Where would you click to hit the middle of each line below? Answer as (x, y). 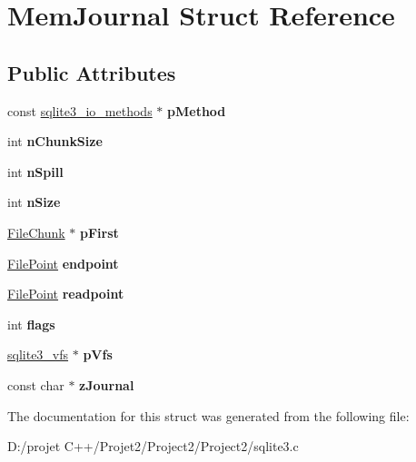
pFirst (99, 232)
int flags (31, 324)
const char (36, 384)
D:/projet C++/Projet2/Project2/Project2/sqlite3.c (153, 446)
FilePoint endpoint (63, 263)
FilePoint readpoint (66, 294)
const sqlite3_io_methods (80, 110)
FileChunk (36, 232)
